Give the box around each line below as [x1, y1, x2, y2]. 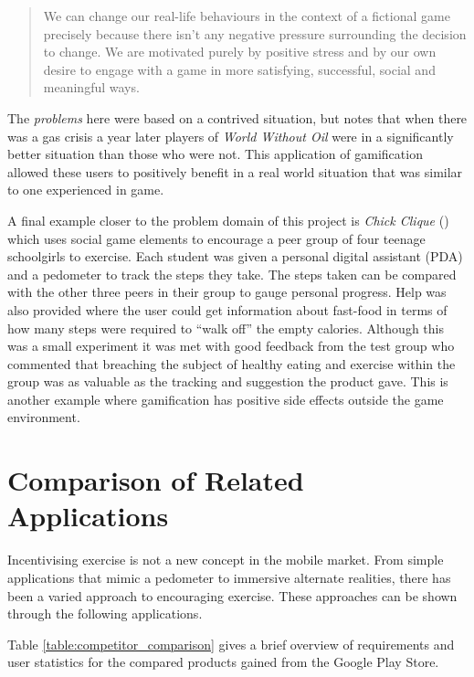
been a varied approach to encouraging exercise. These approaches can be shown [7, 586, 458, 605]
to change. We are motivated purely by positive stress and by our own [43, 42, 437, 61]
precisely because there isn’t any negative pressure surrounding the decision [43, 24, 467, 43]
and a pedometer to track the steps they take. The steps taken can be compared [7, 264, 457, 283]
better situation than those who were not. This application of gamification [7, 144, 423, 164]
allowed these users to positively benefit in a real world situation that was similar [7, 162, 463, 181]
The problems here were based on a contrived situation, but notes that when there [7, 108, 468, 127]
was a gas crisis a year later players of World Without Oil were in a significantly [7, 126, 454, 145]
